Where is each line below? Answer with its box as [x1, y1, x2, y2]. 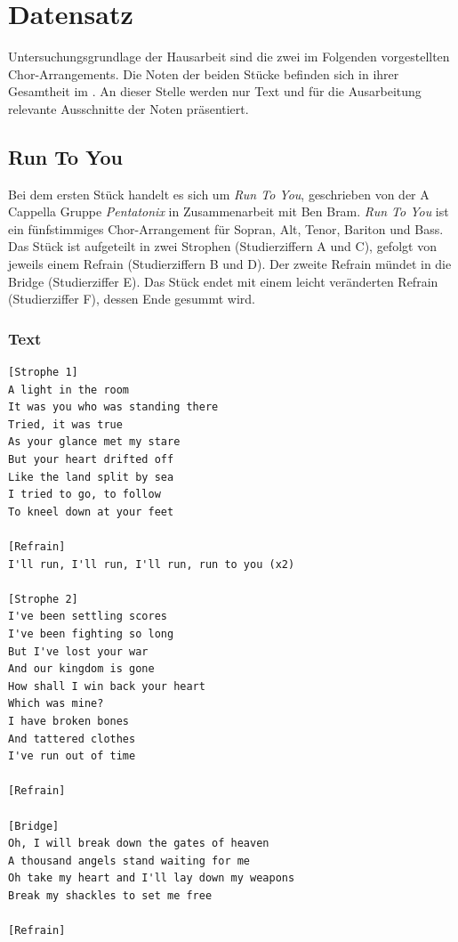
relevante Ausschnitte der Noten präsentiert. [8, 99, 249, 118]
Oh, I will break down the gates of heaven [8, 837, 269, 850]
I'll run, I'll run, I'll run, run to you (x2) [8, 557, 295, 571]
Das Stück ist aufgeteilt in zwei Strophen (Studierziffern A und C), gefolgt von [8, 237, 437, 256]
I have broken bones [8, 714, 130, 727]
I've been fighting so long [8, 627, 174, 640]
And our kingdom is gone [8, 662, 155, 676]
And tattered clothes [8, 732, 136, 745]
